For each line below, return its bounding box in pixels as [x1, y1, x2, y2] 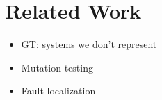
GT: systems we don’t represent [21, 37, 157, 51]
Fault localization [21, 83, 96, 98]
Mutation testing [21, 60, 93, 74]
